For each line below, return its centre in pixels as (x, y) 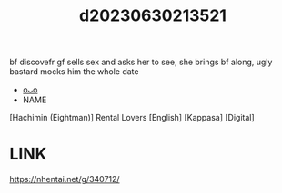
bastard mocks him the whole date (74, 72)
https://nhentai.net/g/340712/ (65, 179)
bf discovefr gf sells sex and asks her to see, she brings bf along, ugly (141, 62)
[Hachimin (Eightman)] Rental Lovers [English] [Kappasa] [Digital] (132, 118)
